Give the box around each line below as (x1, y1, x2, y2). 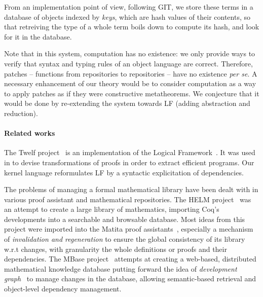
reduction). (4, 107, 38, 118)
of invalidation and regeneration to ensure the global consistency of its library (4, 234, 245, 244)
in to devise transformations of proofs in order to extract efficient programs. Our (4, 157, 254, 167)
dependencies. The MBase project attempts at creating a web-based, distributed (4, 253, 256, 264)
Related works (4, 128, 55, 138)
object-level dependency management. (4, 283, 122, 294)
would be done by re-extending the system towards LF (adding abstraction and (4, 98, 250, 108)
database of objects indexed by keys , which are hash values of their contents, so (4, 11, 250, 22)
